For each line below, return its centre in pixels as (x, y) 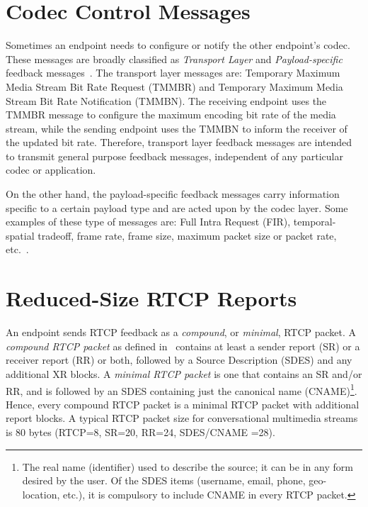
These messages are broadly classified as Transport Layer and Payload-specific (174, 58)
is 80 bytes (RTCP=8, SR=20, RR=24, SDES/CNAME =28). (140, 431)
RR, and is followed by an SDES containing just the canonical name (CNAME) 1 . (182, 389)
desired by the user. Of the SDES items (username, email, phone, (164, 480)
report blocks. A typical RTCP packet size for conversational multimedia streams (182, 418)
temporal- (315, 222)
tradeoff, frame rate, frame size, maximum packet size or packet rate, (187, 235)
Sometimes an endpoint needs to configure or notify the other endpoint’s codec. (178, 45)
